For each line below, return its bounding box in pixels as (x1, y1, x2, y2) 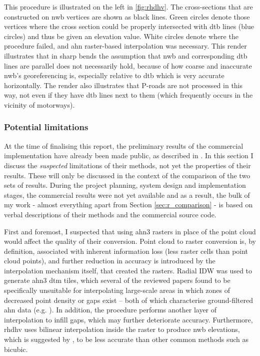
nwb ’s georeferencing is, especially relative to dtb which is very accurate (4, 70, 224, 81)
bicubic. (4, 343, 28, 354)
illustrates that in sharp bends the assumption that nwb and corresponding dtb (4, 50, 247, 61)
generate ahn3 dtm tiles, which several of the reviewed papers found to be (4, 275, 230, 285)
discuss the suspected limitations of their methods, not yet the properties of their (4, 160, 251, 170)
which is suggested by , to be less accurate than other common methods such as (4, 334, 249, 344)
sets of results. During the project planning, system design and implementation (4, 180, 246, 190)
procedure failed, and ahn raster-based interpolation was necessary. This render (4, 41, 247, 51)
